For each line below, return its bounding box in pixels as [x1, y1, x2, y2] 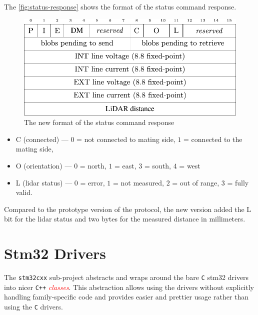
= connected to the [183, 133, 242, 144]
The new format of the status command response [24, 117, 174, 127]
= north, [79, 160, 106, 170]
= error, [80, 177, 105, 187]
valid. [15, 187, 32, 197]
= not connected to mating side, [76, 133, 175, 144]
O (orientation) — [15, 160, 72, 170]
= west [179, 160, 200, 170]
